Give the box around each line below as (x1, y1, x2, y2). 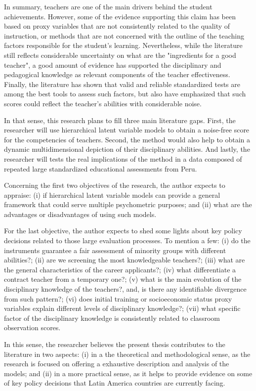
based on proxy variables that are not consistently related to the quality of (4, 21, 230, 31)
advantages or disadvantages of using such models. (4, 209, 157, 219)
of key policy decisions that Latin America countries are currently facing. (4, 378, 225, 388)
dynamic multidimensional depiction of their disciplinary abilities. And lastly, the (4, 144, 250, 154)
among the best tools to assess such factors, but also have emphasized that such (4, 88, 246, 99)
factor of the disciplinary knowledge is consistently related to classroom (4, 312, 220, 323)
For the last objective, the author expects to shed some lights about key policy (4, 225, 242, 236)
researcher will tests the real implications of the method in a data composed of (4, 153, 242, 164)
